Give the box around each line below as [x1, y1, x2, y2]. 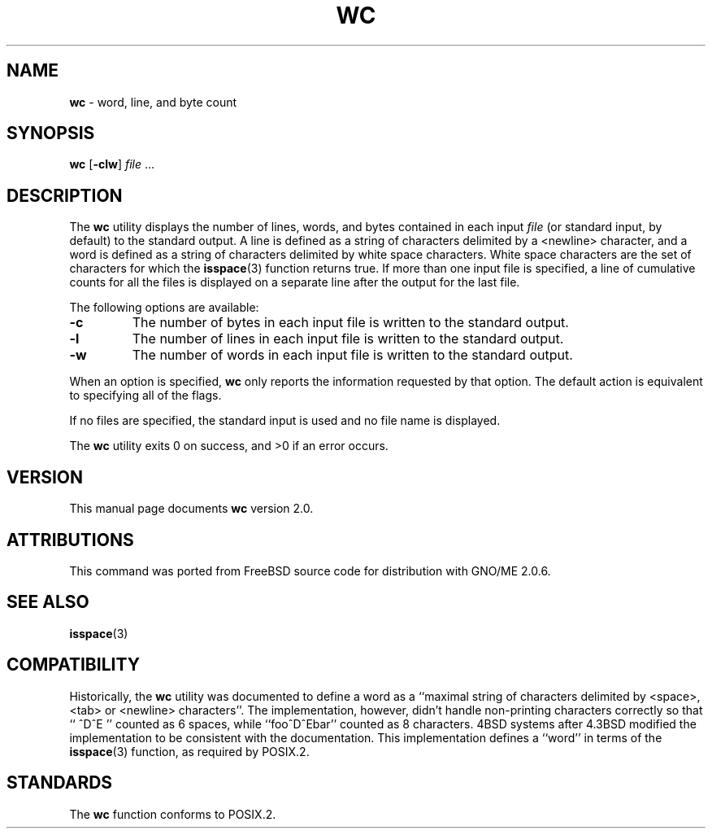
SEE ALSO [7, 592, 89, 613]
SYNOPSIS [7, 123, 95, 144]
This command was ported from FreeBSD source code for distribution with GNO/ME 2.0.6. [69, 563, 551, 578]
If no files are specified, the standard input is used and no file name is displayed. [69, 413, 501, 428]
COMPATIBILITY [7, 654, 140, 675]
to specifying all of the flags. [69, 388, 222, 403]
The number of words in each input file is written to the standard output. [132, 347, 573, 364]
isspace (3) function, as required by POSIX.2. [69, 744, 310, 758]
